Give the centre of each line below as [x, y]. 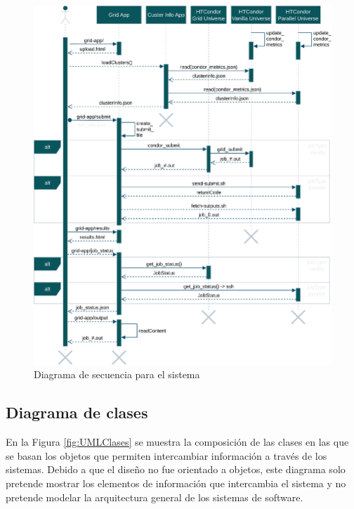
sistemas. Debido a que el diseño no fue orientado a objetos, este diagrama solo [176, 469]
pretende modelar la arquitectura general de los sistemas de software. [155, 497]
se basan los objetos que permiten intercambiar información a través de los [166, 455]
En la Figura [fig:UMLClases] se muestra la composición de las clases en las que [177, 442]
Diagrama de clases [77, 412]
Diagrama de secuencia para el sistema [117, 374]
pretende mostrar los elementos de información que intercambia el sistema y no [176, 483]
